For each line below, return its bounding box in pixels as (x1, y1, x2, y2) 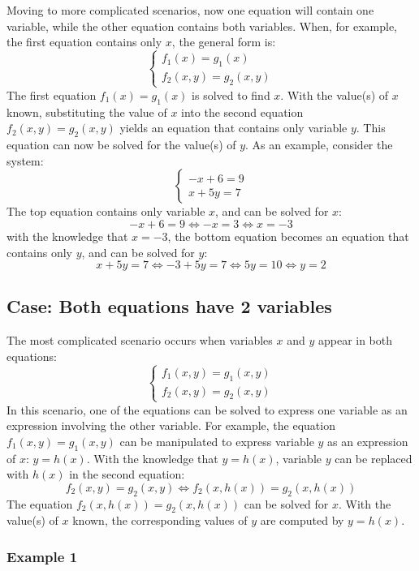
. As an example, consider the (245, 136, 393, 153)
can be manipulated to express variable (119, 432, 314, 449)
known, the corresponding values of (72, 512, 248, 529)
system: (6, 152, 44, 169)
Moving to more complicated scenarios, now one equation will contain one (6, 2, 374, 18)
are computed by (260, 512, 344, 529)
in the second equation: (69, 466, 185, 483)
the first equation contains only (6, 33, 162, 50)
